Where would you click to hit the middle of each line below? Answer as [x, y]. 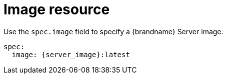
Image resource [57, 9]
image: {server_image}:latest [71, 54]
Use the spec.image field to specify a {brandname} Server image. [113, 31]
